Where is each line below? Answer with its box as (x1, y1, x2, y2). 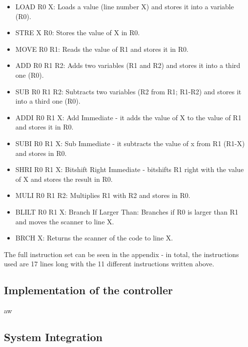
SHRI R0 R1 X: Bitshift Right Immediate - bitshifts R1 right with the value (15, 164, 244, 174)
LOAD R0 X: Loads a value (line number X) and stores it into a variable (15, 1, 234, 11)
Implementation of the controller (4, 282, 173, 298)
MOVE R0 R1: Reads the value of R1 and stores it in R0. (15, 43, 188, 54)
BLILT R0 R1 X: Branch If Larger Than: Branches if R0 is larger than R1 (15, 206, 238, 217)
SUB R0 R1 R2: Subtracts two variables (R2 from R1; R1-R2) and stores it (15, 86, 242, 96)
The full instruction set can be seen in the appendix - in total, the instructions (4, 249, 239, 259)
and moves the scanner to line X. (15, 216, 114, 226)
